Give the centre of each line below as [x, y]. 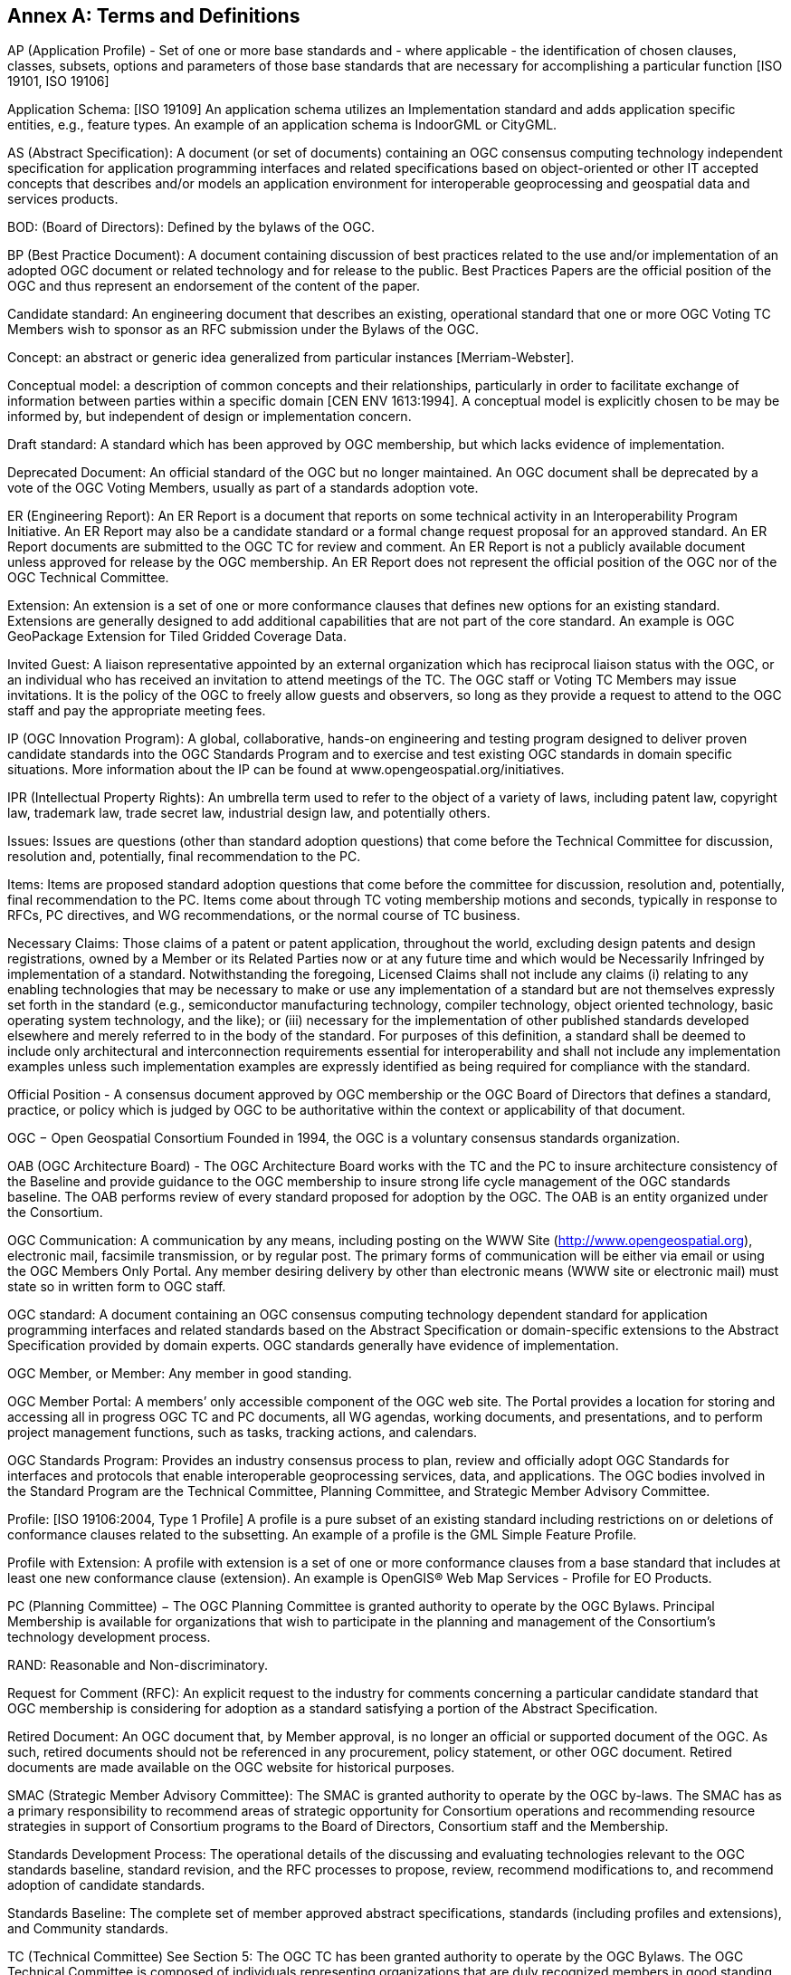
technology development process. [109, 1637]
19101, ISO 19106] [58, 81]
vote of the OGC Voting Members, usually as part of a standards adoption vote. [243, 488]
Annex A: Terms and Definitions [154, 16]
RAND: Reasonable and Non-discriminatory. [138, 1665]
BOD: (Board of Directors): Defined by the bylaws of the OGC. [191, 227]
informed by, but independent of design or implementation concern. [210, 417]
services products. [63, 199]
